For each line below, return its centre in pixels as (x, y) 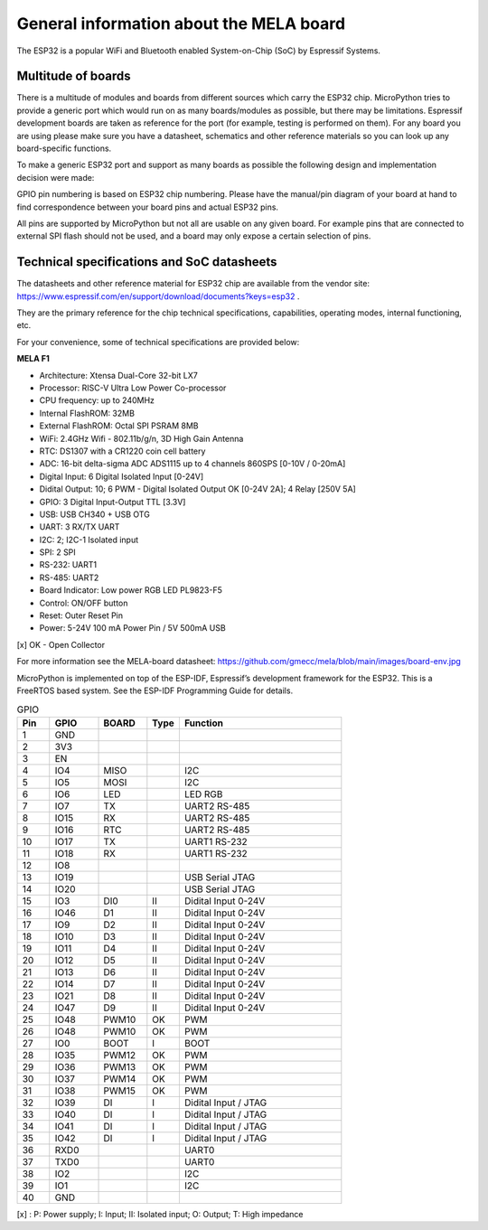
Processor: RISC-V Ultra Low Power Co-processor (133, 388)
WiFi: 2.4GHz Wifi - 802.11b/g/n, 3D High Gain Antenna (141, 438)
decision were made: (56, 177)
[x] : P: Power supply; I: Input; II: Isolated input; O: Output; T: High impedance (160, 1214)
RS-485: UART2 (69, 577)
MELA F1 (33, 359)
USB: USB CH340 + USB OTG (95, 514)
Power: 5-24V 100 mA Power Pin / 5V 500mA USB (132, 628)
